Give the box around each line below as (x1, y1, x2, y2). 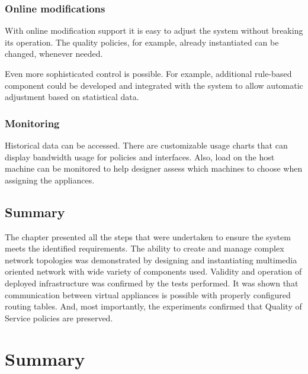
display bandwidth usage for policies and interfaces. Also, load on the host (5, 150, 275, 163)
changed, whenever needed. (5, 47, 103, 60)
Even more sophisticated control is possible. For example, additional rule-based (5, 67, 292, 79)
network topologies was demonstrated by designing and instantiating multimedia (5, 253, 297, 266)
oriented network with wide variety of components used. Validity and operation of (5, 265, 302, 278)
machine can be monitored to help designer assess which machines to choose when (5, 162, 303, 175)
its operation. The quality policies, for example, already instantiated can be (5, 36, 279, 48)
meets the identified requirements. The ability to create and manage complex (5, 242, 284, 254)
